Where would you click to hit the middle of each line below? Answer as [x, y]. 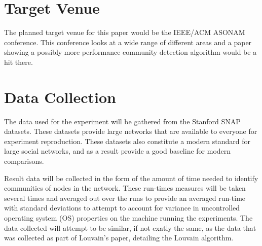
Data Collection [60, 97]
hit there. [18, 62]
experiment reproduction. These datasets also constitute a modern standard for [127, 141]
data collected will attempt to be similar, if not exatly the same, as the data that [130, 227]
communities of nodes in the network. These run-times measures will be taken [125, 188]
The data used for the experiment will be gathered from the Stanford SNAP [122, 121]
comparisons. [24, 161]
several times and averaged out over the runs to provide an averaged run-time [125, 198]
